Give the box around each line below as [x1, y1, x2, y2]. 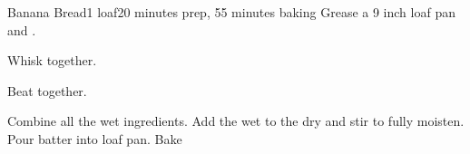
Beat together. [7, 81, 87, 100]
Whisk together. [7, 51, 97, 70]
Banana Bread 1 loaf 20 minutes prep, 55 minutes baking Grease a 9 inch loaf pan [7, 3, 455, 21]
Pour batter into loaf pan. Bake [7, 129, 182, 148]
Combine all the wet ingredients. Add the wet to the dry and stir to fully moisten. [7, 111, 465, 130]
